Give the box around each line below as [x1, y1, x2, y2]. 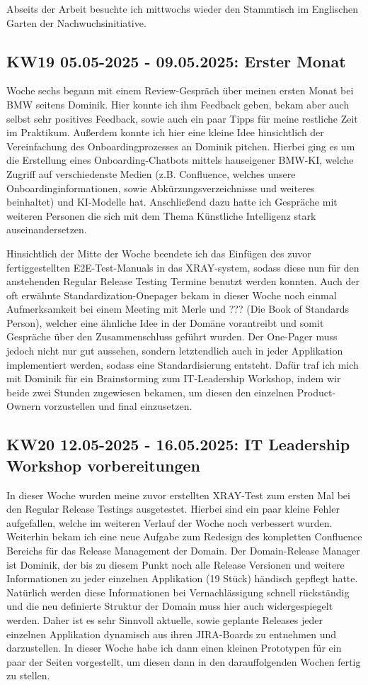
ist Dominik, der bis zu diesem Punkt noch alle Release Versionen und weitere [6, 557, 345, 572]
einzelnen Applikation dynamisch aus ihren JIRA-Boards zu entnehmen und [6, 626, 337, 641]
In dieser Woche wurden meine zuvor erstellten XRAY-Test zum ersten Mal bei [6, 487, 350, 502]
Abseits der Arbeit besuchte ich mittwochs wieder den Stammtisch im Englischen [6, 1, 358, 16]
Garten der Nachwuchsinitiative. [6, 15, 146, 30]
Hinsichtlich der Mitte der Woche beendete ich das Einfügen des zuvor [6, 245, 311, 260]
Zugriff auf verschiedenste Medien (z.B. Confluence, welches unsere [6, 166, 296, 181]
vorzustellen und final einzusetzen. [43, 399, 192, 413]
